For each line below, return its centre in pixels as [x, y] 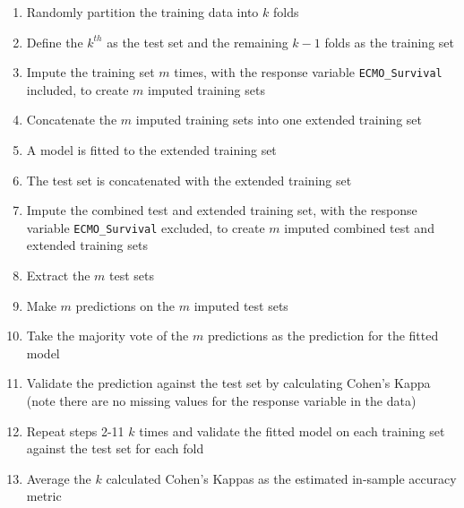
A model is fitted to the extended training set [151, 150]
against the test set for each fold [115, 448]
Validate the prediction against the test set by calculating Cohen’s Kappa [228, 383]
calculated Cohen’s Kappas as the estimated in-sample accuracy [281, 478]
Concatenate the [72, 120]
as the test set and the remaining [198, 42]
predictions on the [125, 305]
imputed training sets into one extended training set [279, 120]
